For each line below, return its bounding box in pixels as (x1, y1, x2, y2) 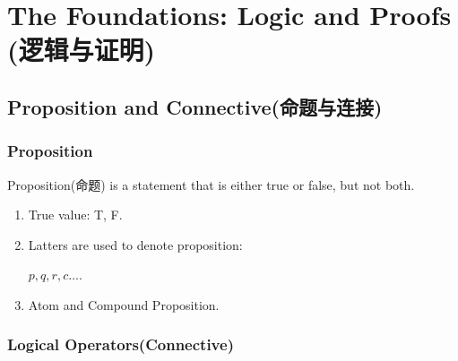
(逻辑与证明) (7, 31, 156, 68)
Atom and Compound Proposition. (28, 295, 220, 314)
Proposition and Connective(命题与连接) (7, 92, 383, 120)
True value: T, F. (28, 205, 123, 224)
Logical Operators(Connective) (7, 333, 234, 356)
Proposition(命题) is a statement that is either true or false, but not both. (7, 175, 415, 193)
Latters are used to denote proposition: (28, 235, 243, 254)
